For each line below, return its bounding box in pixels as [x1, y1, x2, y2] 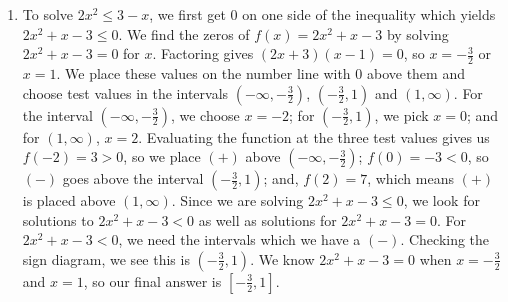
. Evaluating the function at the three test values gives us [138, 126, 490, 147]
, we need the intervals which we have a [118, 229, 361, 250]
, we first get [149, 4, 226, 24]
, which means [367, 168, 454, 189]
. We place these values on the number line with [56, 63, 351, 84]
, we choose [170, 104, 240, 125]
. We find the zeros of [118, 23, 250, 44]
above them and [366, 63, 465, 84]
